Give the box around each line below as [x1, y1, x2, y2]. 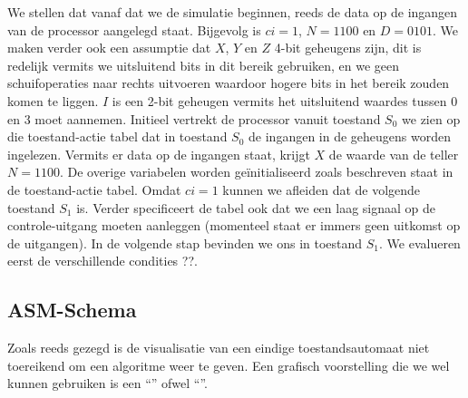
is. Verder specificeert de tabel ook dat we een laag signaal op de [76, 198, 435, 217]
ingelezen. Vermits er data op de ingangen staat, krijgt [7, 144, 310, 163]
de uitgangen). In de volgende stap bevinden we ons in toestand [7, 233, 363, 252]
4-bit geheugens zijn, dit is [274, 38, 422, 57]
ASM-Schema [7, 296, 137, 324]
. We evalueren [379, 233, 461, 252]
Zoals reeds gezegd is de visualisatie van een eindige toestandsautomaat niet [7, 338, 430, 357]
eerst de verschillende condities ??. [7, 251, 198, 270]
